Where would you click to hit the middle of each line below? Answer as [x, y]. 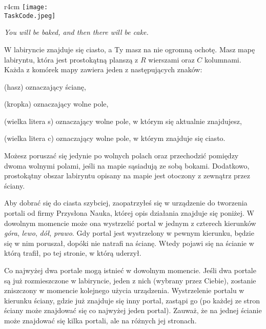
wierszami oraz [171, 59]
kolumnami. [223, 59]
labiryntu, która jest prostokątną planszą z [71, 59]
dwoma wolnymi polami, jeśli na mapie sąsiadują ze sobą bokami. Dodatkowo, [127, 165]
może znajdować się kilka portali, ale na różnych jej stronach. [100, 320]
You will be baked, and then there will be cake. [76, 32]
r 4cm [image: [26, 6]
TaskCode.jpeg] [30, 16]
